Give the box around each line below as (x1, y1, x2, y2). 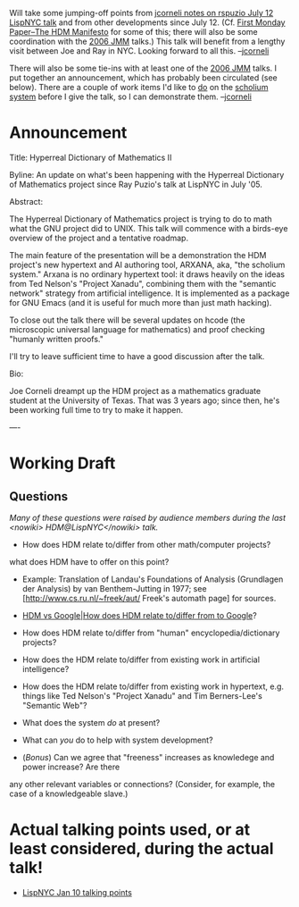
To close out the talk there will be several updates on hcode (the (9, 315, 245, 325)
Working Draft (9, 453, 116, 474)
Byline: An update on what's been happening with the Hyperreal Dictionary (9, 169, 285, 180)
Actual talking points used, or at (9, 819, 251, 840)
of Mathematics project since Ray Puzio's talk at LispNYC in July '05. (9, 179, 263, 189)
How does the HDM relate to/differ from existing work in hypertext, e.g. (21, 681, 284, 692)
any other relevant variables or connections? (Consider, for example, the (9, 778, 275, 789)
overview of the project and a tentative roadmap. (9, 232, 189, 243)
